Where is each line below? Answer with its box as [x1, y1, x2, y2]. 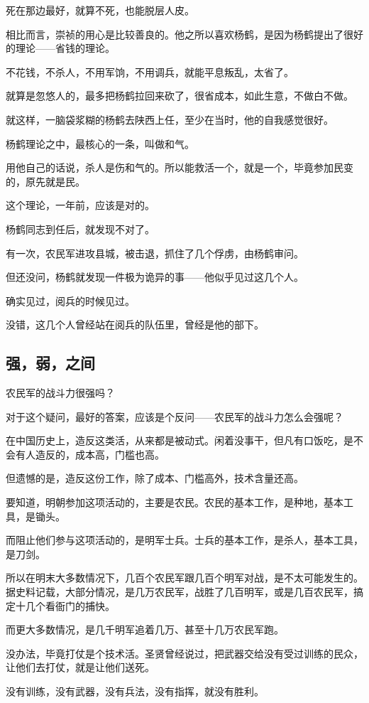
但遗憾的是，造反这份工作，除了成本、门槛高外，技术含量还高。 [6, 471, 304, 485]
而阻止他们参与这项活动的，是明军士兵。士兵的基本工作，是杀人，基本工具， [6, 532, 363, 547]
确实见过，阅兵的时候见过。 [6, 293, 135, 308]
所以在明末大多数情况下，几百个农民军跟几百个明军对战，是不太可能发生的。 [6, 570, 363, 585]
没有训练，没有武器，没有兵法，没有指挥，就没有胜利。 [6, 684, 264, 699]
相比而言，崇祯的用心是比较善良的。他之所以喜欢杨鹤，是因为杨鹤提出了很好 [6, 26, 363, 41]
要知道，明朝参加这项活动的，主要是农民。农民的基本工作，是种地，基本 [6, 495, 343, 510]
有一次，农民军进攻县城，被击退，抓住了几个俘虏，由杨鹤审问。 [6, 245, 304, 260]
